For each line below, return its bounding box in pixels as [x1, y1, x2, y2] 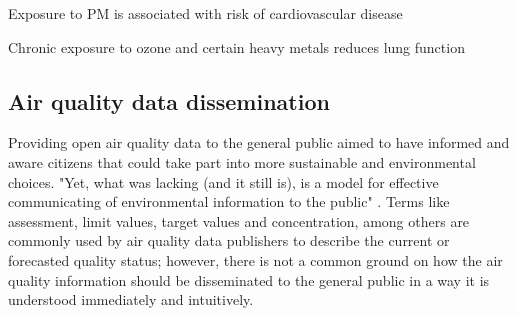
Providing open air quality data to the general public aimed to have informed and [8, 132, 510, 153]
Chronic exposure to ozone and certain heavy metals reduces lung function [8, 36, 465, 57]
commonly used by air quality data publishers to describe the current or [8, 230, 450, 251]
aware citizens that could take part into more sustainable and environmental [8, 151, 476, 172]
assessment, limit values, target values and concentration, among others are [8, 210, 470, 231]
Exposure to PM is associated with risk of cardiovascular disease [8, 3, 403, 23]
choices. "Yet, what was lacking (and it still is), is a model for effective [8, 171, 439, 192]
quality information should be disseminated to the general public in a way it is [8, 269, 490, 290]
